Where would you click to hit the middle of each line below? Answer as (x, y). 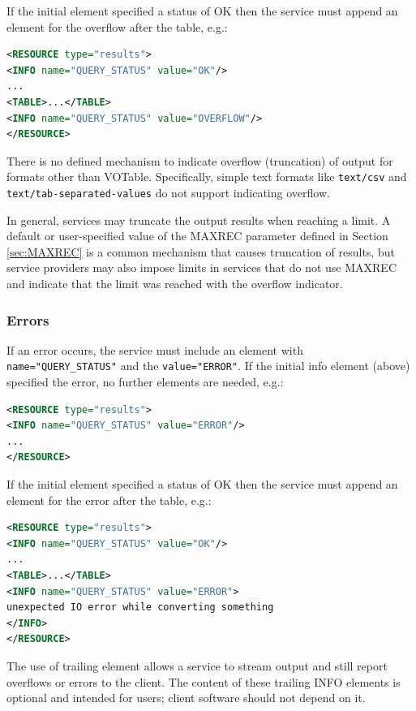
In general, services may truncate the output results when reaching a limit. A (199, 220)
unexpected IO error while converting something (140, 608)
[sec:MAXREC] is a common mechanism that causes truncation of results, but (201, 251)
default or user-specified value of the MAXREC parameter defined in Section (197, 236)
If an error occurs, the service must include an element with (155, 349)
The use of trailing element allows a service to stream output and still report (197, 666)
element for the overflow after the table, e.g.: (117, 26)
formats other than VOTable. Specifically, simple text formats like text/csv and (207, 177)
